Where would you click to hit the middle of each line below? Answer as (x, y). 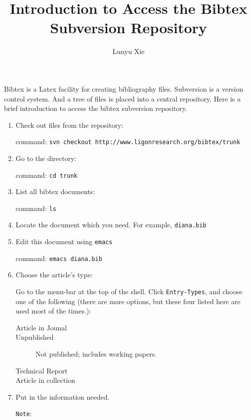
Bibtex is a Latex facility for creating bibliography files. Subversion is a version (124, 88)
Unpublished (35, 337)
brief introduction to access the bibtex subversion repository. (96, 108)
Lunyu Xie (128, 51)
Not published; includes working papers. (96, 354)
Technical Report (42, 370)
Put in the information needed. (63, 396)
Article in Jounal (41, 327)
